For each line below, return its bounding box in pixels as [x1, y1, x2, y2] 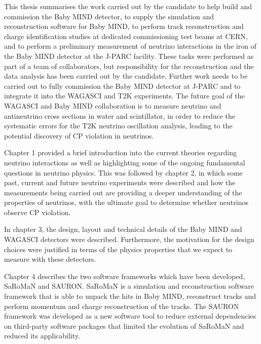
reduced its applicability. [4, 330, 80, 341]
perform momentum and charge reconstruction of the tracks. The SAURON [4, 300, 239, 311]
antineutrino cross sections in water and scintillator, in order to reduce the [4, 110, 236, 121]
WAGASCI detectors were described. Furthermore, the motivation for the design [4, 234, 254, 245]
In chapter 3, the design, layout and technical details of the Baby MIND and [4, 224, 242, 234]
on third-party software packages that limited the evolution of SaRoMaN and [4, 320, 244, 331]
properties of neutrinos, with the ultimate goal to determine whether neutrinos [4, 197, 248, 208]
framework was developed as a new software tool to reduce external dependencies [4, 311, 256, 321]
